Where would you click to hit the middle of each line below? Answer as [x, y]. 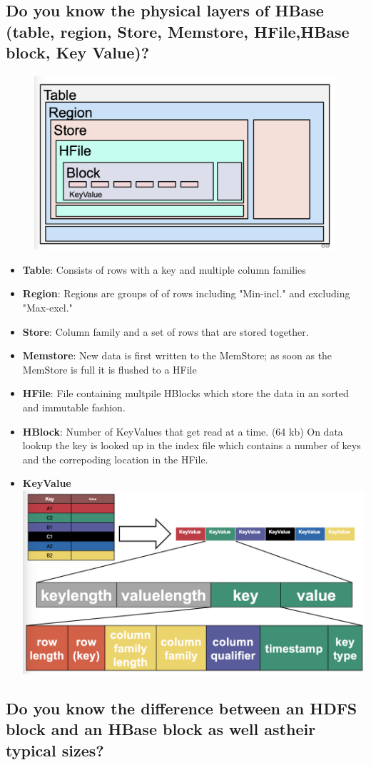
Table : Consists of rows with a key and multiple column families [164, 269]
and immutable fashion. [74, 407]
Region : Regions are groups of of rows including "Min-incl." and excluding [186, 293]
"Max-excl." [47, 308]
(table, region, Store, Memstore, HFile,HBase [178, 31]
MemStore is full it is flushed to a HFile [110, 369]
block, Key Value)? [78, 52]
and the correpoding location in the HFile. [115, 459]
